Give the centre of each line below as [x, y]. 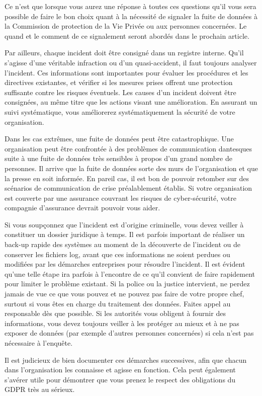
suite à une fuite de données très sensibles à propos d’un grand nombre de [118, 158]
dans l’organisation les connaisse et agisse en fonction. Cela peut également [120, 370]
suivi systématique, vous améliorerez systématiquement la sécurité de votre [120, 111]
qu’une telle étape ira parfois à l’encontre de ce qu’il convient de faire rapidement [130, 273]
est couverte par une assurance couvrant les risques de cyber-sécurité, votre [120, 197]
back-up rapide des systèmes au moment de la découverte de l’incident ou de [122, 244]
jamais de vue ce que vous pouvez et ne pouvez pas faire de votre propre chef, [124, 294]
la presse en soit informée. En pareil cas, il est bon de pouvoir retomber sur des [127, 178]
